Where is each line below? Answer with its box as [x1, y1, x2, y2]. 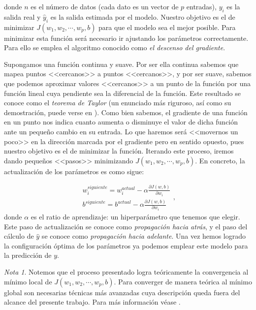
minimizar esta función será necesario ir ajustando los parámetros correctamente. [4, 32, 249, 43]
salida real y [4, 11, 41, 22]
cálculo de [4, 231, 34, 241]
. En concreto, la [195, 155, 245, 165]
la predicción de [4, 250, 52, 260]
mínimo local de [4, 276, 52, 286]
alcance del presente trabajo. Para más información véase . [4, 297, 181, 307]
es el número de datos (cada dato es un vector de [31, 1, 179, 11]
